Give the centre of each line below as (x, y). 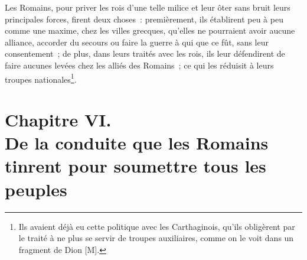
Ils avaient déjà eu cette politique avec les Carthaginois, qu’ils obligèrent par (157, 226)
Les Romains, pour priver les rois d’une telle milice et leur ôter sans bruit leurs (148, 7)
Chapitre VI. (58, 119)
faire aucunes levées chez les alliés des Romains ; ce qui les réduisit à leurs (139, 65)
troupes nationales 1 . (41, 78)
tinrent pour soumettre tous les (135, 166)
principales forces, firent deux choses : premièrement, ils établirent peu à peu (144, 19)
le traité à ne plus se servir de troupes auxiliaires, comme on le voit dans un (156, 238)
